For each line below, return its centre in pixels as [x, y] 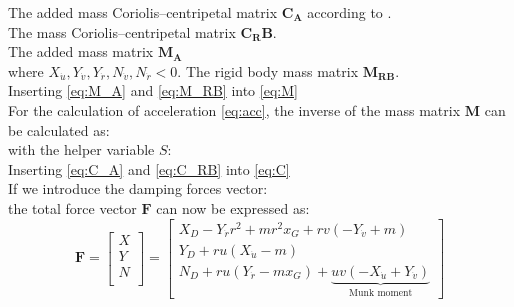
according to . [349, 12]
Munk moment [381, 292]
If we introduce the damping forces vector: [138, 188]
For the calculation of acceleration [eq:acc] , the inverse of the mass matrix [234, 109]
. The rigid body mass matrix [268, 70]
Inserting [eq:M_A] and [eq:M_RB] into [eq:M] [153, 90]
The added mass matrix [81, 51]
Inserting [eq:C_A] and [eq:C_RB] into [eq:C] [149, 168]
